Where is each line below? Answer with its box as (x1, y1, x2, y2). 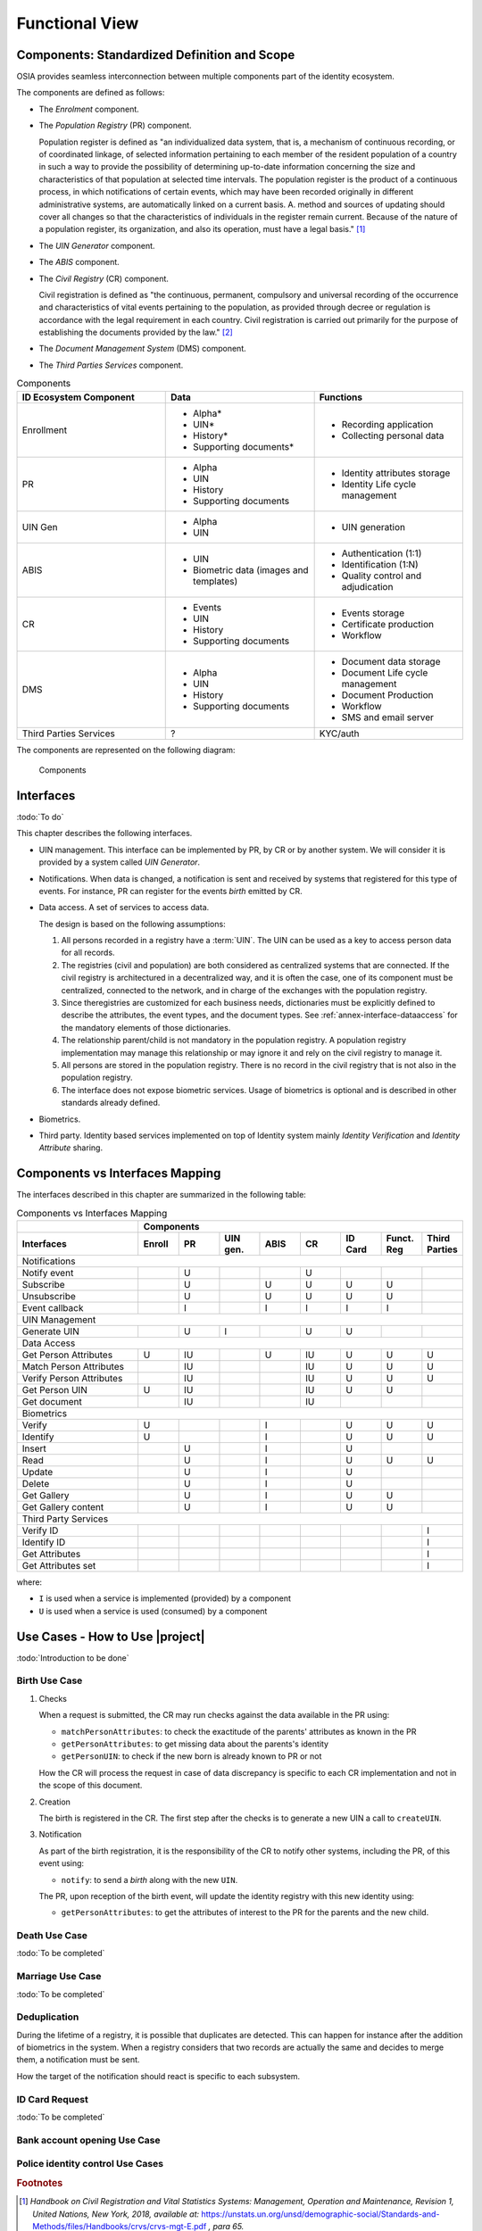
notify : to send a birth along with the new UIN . (61, 1874, 238, 1885)
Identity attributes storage (341, 467, 451, 479)
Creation (38, 1796, 71, 1807)
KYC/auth (319, 727, 361, 740)
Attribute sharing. (38, 1142, 103, 1153)
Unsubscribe (21, 1290, 76, 1302)
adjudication (341, 580, 394, 593)
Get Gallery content (21, 1500, 104, 1513)
